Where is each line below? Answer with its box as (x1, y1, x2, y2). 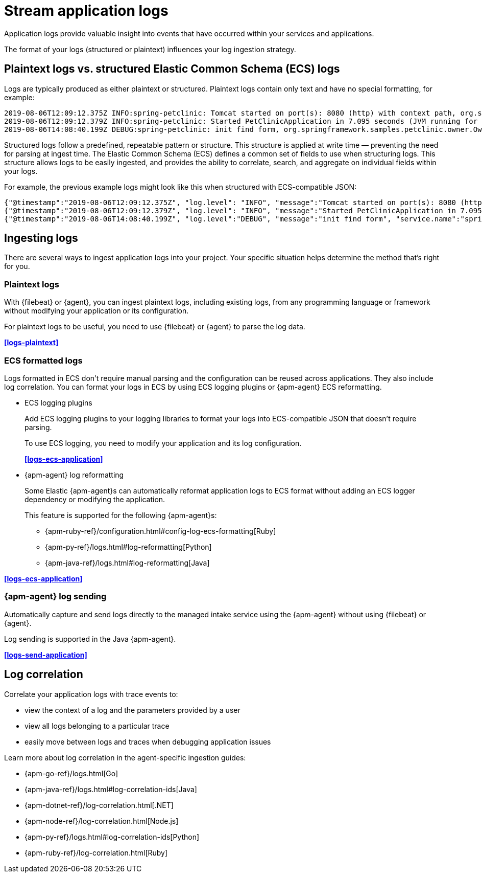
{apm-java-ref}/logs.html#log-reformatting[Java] (45, 558, 210, 567)
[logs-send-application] (4, 650, 87, 659)
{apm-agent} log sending (4, 591, 107, 602)
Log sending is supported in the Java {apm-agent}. (4, 634, 176, 643)
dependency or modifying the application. (25, 494, 165, 504)
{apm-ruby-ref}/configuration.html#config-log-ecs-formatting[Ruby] (45, 526, 276, 535)
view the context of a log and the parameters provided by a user (25, 705, 240, 714)
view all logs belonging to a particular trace (25, 721, 170, 730)
